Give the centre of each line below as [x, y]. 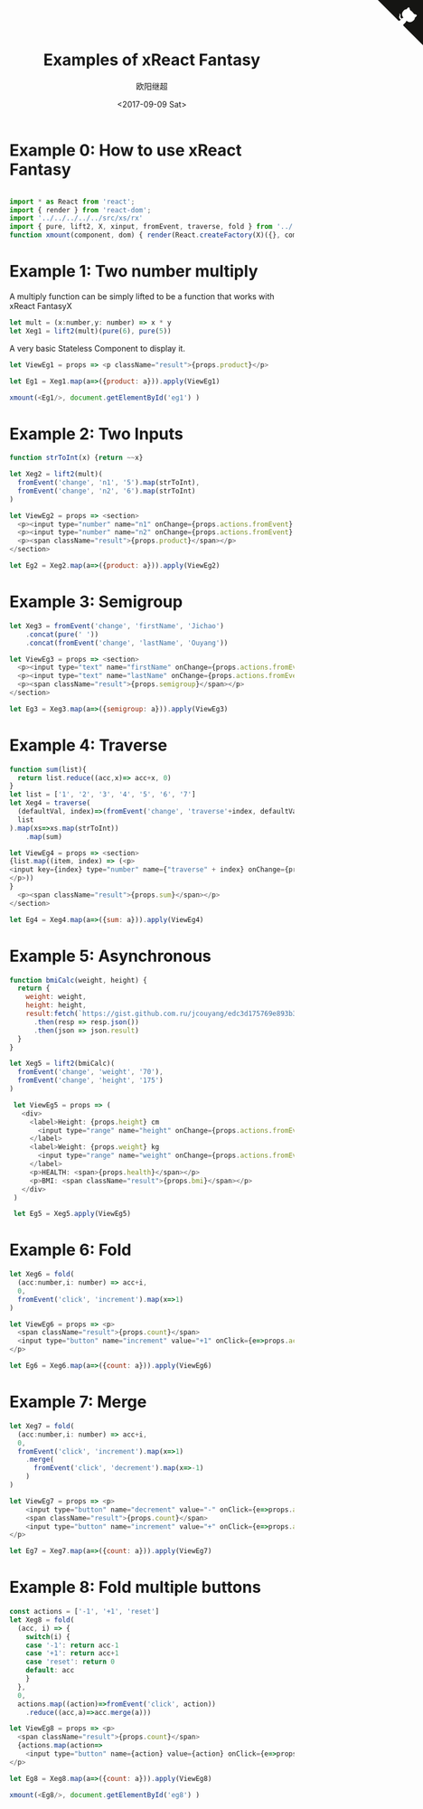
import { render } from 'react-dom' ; [80, 210]
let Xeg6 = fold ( [42, 1275]
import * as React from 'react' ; [72, 202]
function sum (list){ [48, 769]
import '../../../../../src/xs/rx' [76, 218]
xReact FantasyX [41, 306]
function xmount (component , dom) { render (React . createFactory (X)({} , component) [167, 235]
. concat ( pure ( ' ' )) [62, 634]
